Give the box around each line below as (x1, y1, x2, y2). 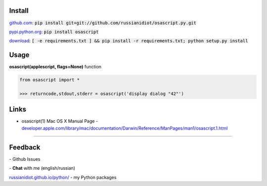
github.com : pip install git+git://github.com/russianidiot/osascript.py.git (9, 20, 196, 26)
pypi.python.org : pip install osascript (9, 29, 99, 35)
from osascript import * (19, 77, 80, 83)
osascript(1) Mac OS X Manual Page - (21, 118, 98, 124)
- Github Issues (9, 156, 41, 162)
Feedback (9, 143, 41, 151)
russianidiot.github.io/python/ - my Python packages (9, 174, 117, 180)
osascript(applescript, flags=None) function (9, 64, 101, 70)
